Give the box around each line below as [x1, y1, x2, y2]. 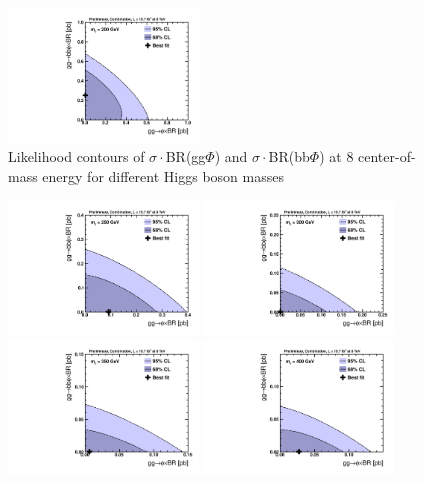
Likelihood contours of [8, 146, 145, 167]
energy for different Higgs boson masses [42, 166, 284, 187]
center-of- [358, 146, 416, 167]
